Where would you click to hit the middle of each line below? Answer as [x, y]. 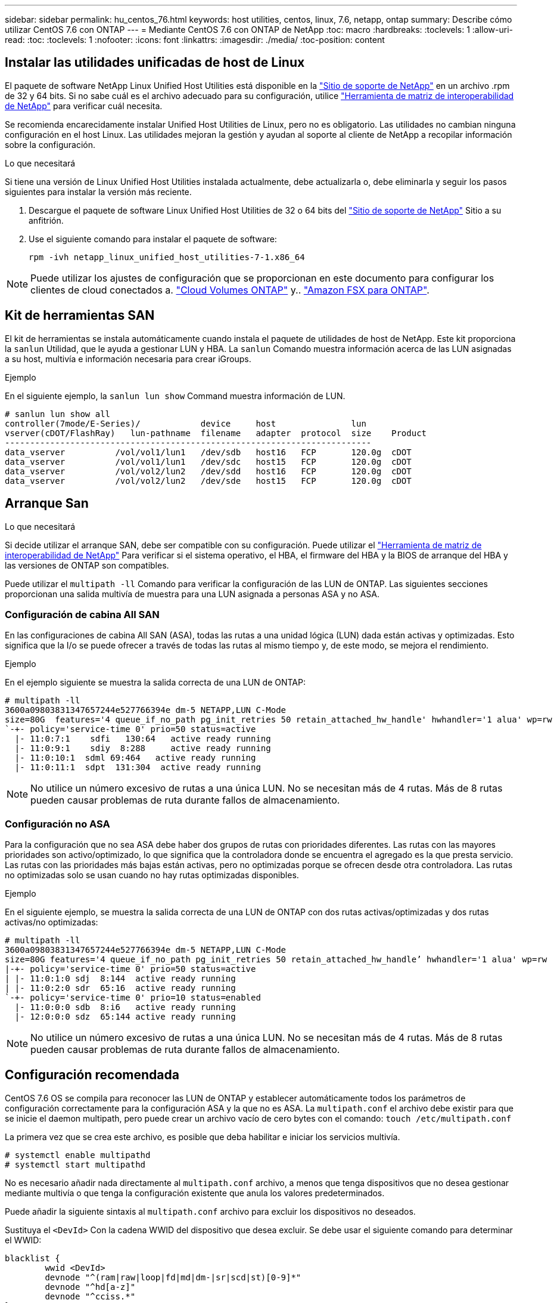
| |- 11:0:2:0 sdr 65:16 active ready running [120, 988]
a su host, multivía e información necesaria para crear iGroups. [128, 359]
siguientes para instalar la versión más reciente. [98, 192]
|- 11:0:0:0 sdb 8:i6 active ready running [125, 1007]
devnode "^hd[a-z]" [90, 1287]
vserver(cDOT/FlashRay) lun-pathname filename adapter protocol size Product [216, 433]
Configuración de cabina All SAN [82, 614]
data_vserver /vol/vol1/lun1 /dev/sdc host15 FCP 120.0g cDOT [208, 461]
